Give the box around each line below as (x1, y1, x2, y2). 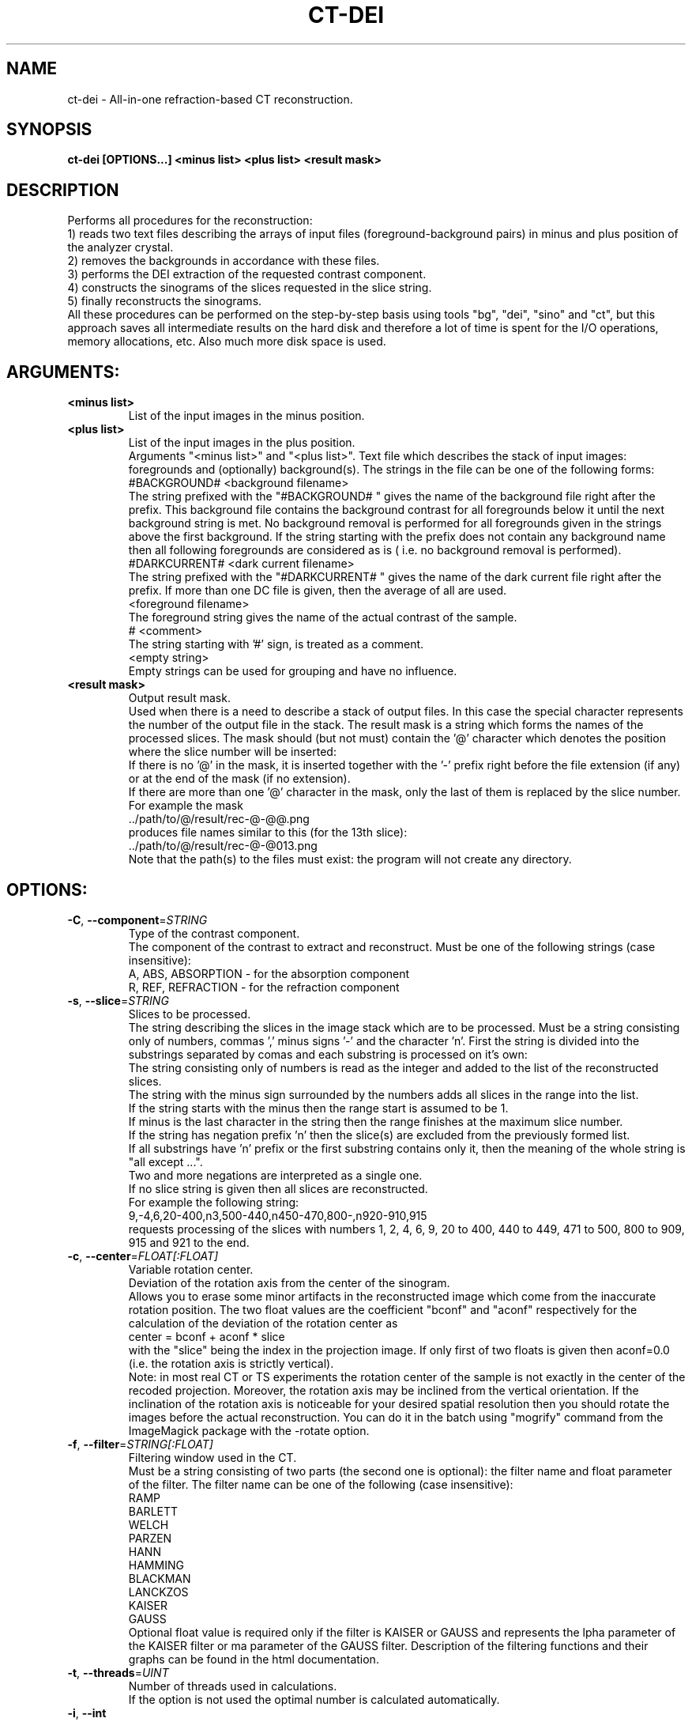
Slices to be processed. (128, 1006, 251, 1021)
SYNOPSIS (6, 119, 92, 140)
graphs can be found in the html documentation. (128, 1652, 379, 1666)
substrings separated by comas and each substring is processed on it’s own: (128, 1047, 528, 1061)
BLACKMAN (128, 1571, 191, 1585)
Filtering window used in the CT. (128, 1450, 297, 1464)
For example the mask (128, 799, 243, 813)
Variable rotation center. (128, 1262, 254, 1276)
